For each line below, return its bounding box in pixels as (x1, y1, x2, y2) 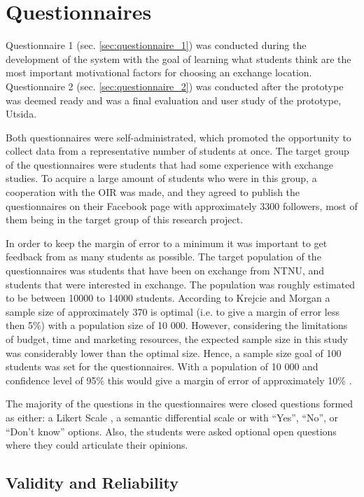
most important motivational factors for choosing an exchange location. (6, 65, 312, 80)
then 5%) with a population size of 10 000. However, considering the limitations (6, 318, 348, 332)
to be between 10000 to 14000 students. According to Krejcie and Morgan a (6, 290, 330, 305)
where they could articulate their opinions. (6, 437, 188, 452)
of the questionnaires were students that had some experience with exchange (6, 157, 333, 171)
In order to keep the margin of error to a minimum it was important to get (6, 235, 328, 250)
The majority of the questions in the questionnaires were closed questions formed (6, 396, 353, 411)
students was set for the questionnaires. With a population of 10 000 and (6, 359, 318, 374)
